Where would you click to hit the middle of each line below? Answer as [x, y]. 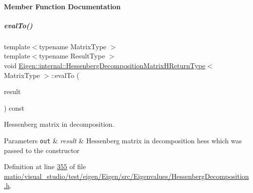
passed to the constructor [42, 150]
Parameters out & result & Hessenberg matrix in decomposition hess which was [123, 140]
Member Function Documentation [62, 6]
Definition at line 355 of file [45, 166]
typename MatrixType [73, 46]
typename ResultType [72, 56]
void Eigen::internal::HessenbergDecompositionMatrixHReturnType [105, 65]
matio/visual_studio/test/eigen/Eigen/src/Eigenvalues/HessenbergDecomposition [126, 176]
